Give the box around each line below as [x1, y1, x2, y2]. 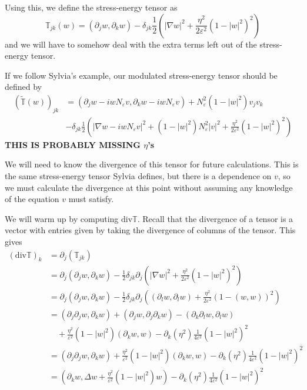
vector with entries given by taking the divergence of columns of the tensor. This [5, 224, 296, 236]
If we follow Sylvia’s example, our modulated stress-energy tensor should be [5, 69, 278, 81]
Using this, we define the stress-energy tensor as [5, 1, 178, 13]
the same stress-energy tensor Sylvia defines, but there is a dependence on [5, 170, 272, 182]
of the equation [5, 193, 59, 205]
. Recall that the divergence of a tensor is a [137, 212, 293, 224]
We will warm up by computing [5, 212, 119, 224]
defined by [5, 80, 42, 93]
